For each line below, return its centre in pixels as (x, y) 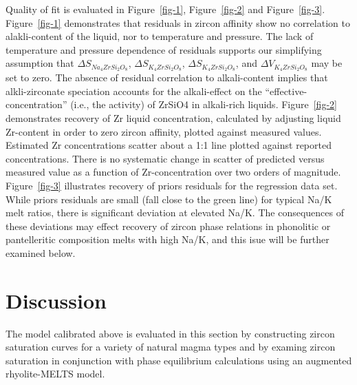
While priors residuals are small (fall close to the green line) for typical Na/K (169, 199)
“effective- (286, 91)
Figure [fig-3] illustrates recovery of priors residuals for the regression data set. (172, 185)
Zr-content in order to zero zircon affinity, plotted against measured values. (164, 131)
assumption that (40, 63)
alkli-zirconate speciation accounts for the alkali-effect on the (134, 91)
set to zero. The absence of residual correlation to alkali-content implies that (167, 77)
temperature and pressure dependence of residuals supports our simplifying (164, 49)
